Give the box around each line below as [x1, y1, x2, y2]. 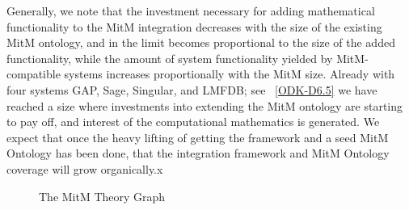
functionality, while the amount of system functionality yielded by [6, 49, 333, 66]
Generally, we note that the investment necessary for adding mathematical [6, 2, 375, 19]
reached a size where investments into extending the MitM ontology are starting [6, 97, 403, 114]
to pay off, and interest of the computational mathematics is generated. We [6, 113, 380, 130]
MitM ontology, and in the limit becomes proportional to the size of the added [6, 34, 395, 51]
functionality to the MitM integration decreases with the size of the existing [6, 18, 382, 35]
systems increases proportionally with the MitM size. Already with [64, 65, 395, 82]
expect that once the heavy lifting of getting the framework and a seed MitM [6, 128, 389, 145]
